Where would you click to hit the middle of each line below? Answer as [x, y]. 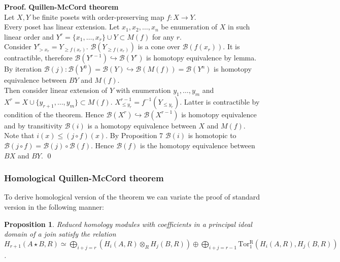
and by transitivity [33, 125]
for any [163, 36]
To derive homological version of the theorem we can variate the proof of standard [132, 197]
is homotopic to [212, 135]
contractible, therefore [38, 58]
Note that [19, 135]
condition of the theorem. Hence [54, 114]
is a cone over [159, 46]
